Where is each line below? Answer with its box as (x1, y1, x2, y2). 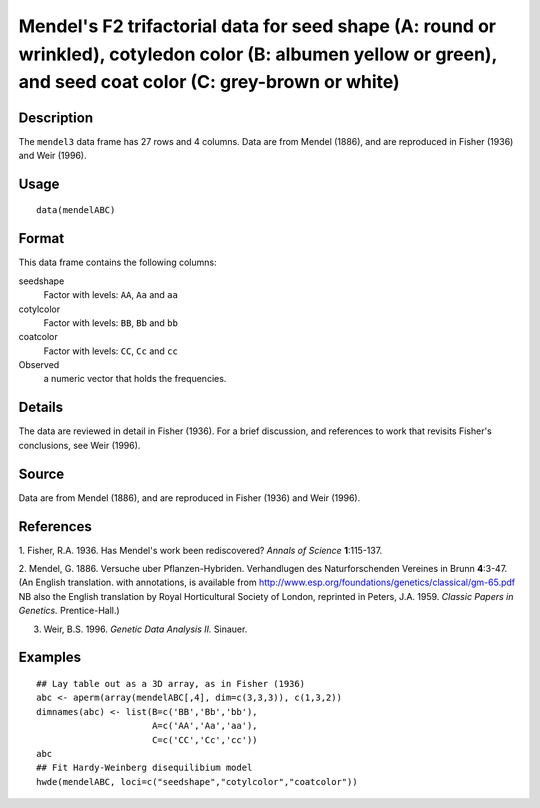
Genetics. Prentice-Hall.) (18, 605, 120, 617)
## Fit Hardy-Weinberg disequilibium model (36, 762, 253, 774)
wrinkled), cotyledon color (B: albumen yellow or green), (18, 43, 497, 65)
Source (18, 465, 65, 482)
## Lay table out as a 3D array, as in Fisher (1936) (36, 678, 305, 689)
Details (18, 399, 64, 416)
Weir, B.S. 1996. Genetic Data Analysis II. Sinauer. (43, 623, 248, 635)
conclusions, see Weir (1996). (18, 439, 141, 451)
